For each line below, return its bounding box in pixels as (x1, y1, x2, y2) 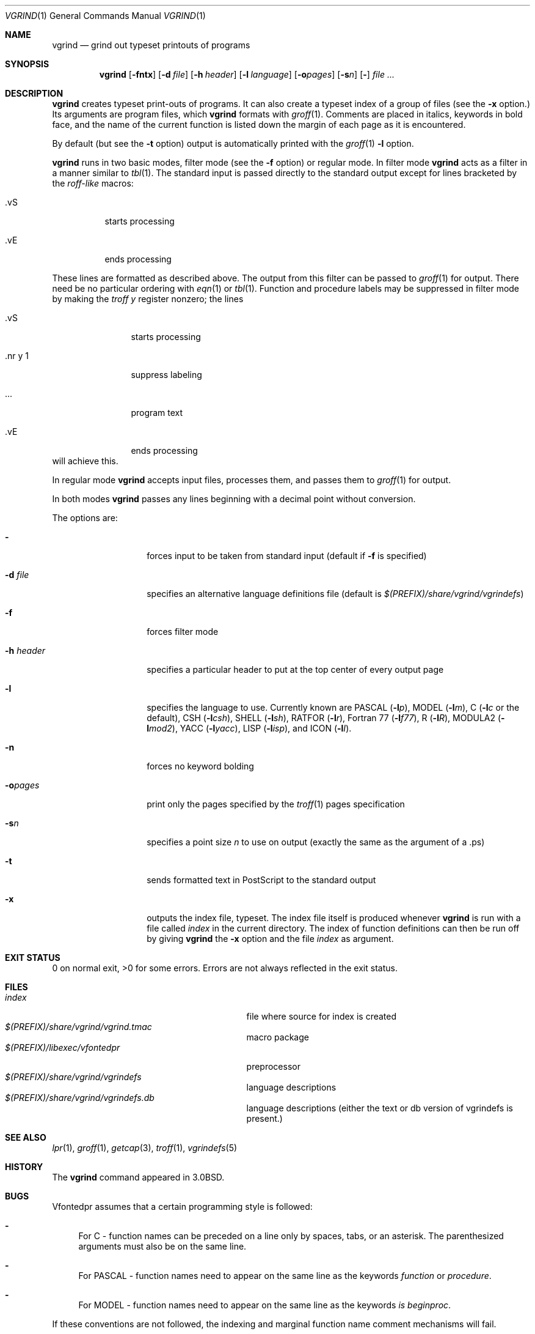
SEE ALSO (5, 1132, 46, 1143)
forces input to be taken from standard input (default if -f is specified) (147, 550, 427, 561)
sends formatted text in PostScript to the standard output (147, 875, 376, 885)
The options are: (52, 513, 118, 523)
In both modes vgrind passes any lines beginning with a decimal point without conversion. (52, 494, 416, 504)
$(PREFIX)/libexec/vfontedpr (5, 1042, 120, 1053)
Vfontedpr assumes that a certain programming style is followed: (52, 1201, 313, 1212)
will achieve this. (52, 456, 118, 466)
